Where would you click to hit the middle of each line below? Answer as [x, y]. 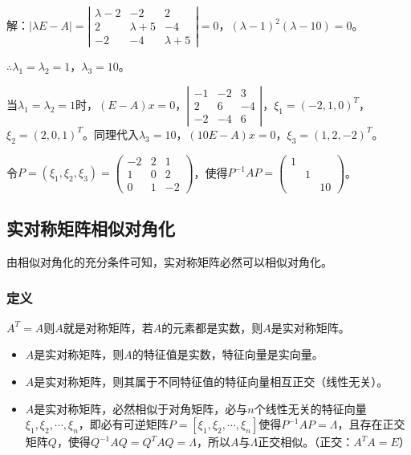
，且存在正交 [371, 424]
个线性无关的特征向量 [310, 408]
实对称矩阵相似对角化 [91, 228]
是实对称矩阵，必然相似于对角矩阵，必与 [141, 408]
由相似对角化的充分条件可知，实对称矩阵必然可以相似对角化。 [169, 262]
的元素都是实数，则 [212, 327]
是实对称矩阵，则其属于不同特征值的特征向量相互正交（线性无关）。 [211, 382]
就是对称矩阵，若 [108, 327]
